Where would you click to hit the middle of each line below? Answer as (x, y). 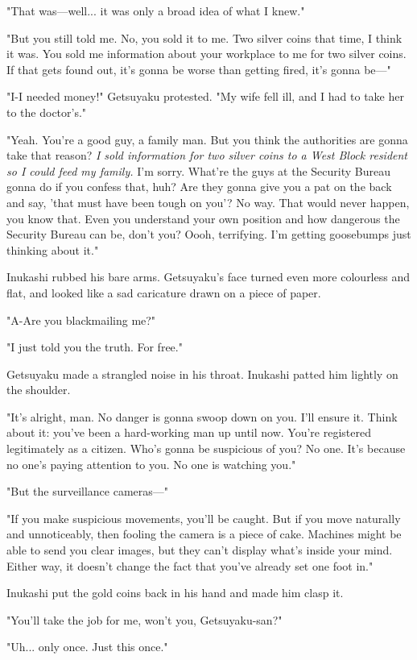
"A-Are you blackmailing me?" (81, 320)
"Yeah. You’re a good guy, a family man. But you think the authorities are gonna (207, 139)
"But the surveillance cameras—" (88, 491)
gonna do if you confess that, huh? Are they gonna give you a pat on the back (199, 187)
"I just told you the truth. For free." (95, 347)
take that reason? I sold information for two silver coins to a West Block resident (207, 155)
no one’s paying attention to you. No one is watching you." (151, 464)
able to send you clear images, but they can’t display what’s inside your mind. (200, 550)
